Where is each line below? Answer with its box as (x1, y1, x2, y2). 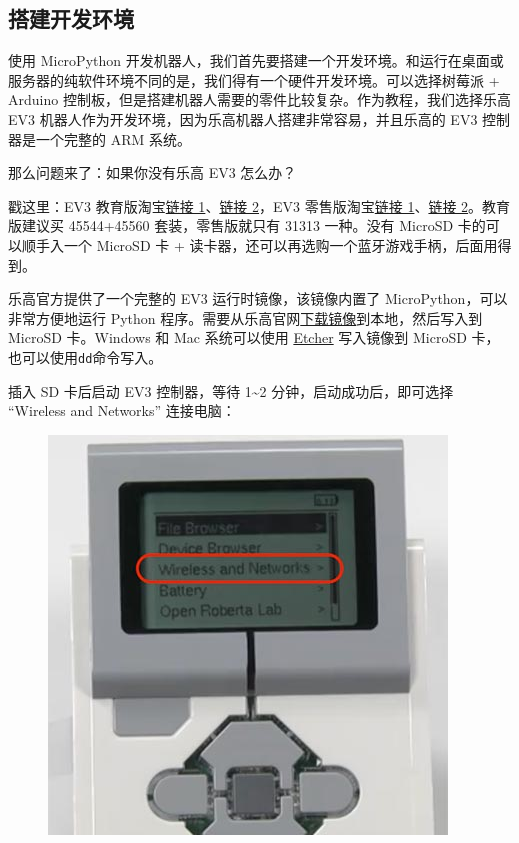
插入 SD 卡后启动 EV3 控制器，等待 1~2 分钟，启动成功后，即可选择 (8, 380, 454, 401)
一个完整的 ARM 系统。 (35, 128, 191, 149)
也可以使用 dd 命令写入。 (8, 346, 163, 367)
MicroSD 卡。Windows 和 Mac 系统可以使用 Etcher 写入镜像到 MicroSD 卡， (8, 327, 500, 348)
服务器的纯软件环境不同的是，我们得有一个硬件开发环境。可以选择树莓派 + (8, 69, 500, 90)
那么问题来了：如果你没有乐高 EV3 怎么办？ (8, 162, 297, 183)
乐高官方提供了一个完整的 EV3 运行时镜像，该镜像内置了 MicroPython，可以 (8, 288, 508, 309)
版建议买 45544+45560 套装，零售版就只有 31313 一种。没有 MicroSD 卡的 (8, 215, 486, 236)
